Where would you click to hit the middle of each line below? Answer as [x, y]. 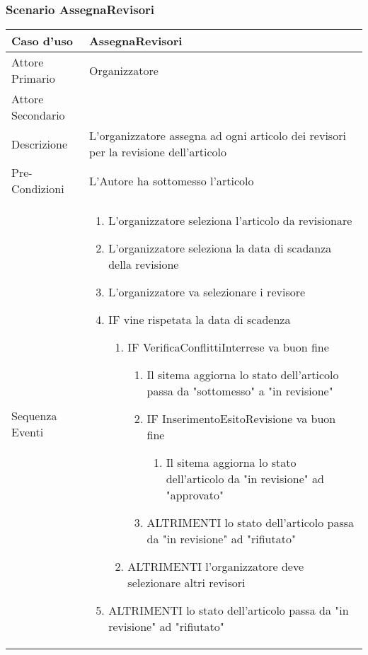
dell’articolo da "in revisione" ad [245, 479]
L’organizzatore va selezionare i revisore [207, 292]
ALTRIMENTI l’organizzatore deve [216, 567]
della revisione [144, 265]
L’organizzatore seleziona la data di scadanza [220, 248]
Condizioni [38, 189]
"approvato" [195, 495]
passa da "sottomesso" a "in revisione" [240, 391]
